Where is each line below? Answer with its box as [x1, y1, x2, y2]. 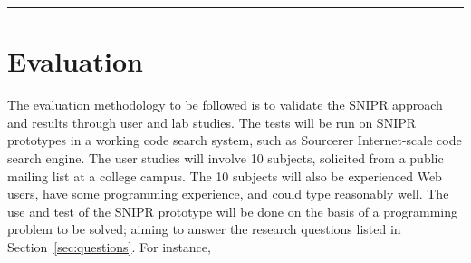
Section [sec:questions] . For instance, [7, 237, 211, 256]
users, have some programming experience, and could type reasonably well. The [7, 184, 449, 203]
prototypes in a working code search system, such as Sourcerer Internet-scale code [7, 131, 462, 150]
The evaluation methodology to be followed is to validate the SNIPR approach [7, 95, 443, 114]
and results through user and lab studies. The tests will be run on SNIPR [7, 112, 417, 131]
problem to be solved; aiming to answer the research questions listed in [7, 219, 401, 239]
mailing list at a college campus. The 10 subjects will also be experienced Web [7, 166, 442, 185]
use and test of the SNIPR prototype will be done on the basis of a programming [7, 201, 458, 220]
